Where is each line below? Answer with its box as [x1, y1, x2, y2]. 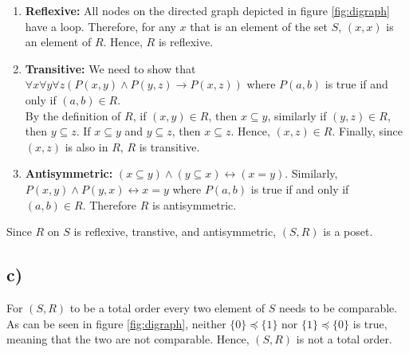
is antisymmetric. [151, 196, 237, 213]
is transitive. [139, 138, 200, 155]
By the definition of [25, 107, 121, 124]
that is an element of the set [190, 18, 328, 34]
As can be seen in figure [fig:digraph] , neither [6, 315, 226, 331]
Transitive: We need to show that [25, 60, 196, 76]
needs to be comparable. [278, 299, 398, 316]
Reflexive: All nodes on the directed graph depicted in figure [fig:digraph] [25, 2, 390, 18]
